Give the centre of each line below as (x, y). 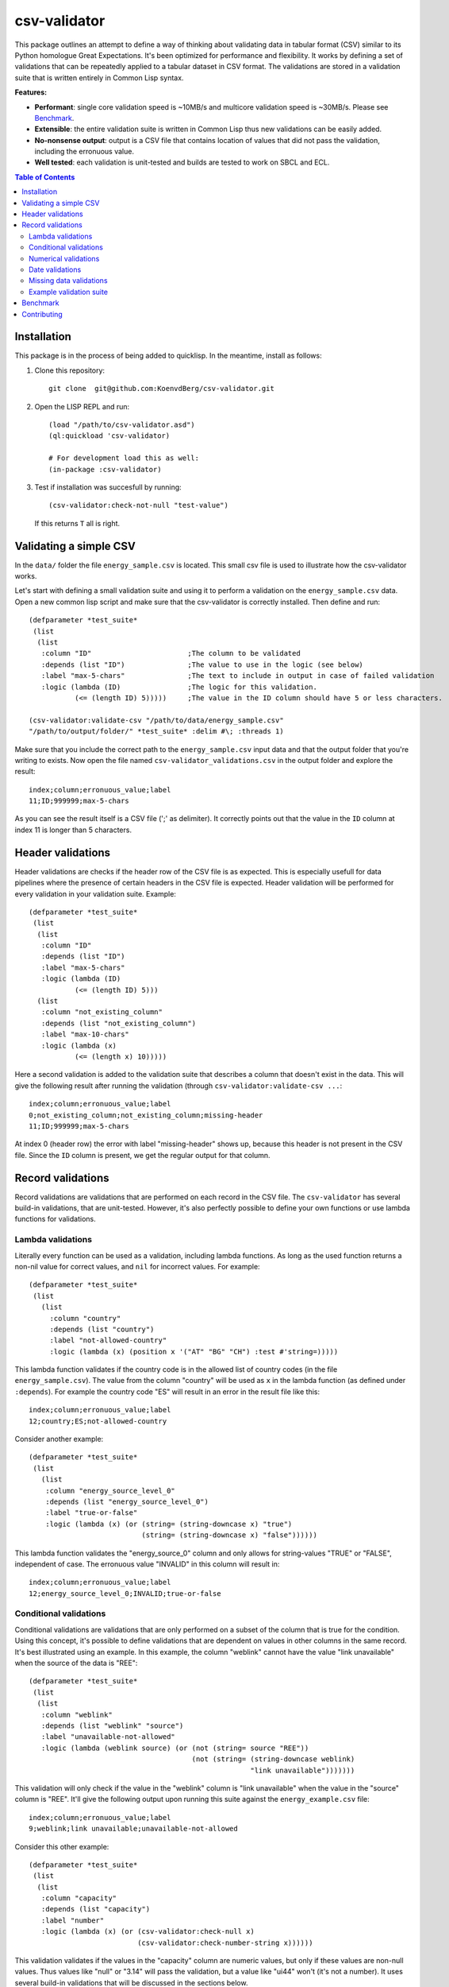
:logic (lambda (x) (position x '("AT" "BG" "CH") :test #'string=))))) (194, 1352)
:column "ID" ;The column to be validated (171, 653)
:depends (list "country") (102, 1329)
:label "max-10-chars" (85, 1034)
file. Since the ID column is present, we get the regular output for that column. (142, 1155)
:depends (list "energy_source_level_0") (127, 1501)
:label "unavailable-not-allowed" (108, 1737)
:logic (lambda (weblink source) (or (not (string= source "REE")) (175, 1748)
